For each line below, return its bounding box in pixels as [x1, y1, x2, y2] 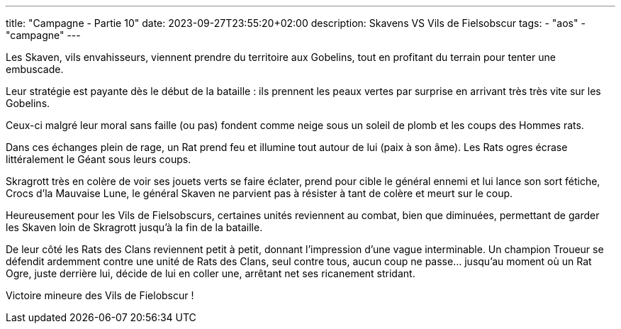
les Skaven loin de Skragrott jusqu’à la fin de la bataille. [6, 221, 263, 233]
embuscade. [6, 63, 64, 75]
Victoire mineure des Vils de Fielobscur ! [6, 289, 194, 301]
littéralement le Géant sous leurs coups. [6, 153, 191, 165]
